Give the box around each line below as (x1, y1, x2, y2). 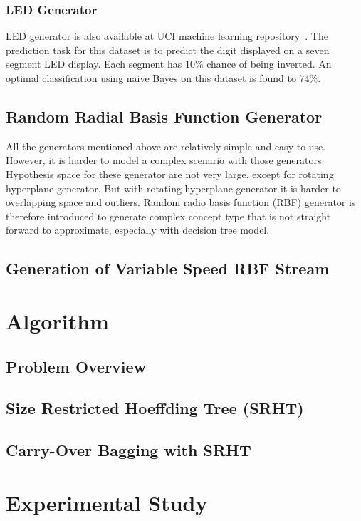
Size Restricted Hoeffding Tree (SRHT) (6, 397, 304, 419)
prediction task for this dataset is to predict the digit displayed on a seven (6, 42, 330, 57)
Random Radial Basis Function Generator (6, 105, 323, 127)
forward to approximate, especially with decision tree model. (6, 222, 270, 237)
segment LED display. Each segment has (6, 56, 182, 71)
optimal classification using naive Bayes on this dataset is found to (6, 71, 296, 85)
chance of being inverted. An (206, 56, 332, 71)
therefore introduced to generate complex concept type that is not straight (6, 208, 331, 223)
